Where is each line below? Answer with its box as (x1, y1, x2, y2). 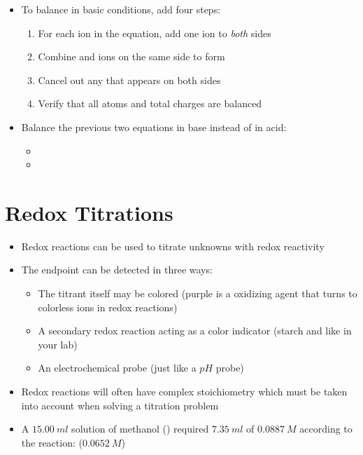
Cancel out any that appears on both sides (38, 72, 221, 87)
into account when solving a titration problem (21, 398, 219, 412)
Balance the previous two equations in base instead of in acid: (21, 119, 287, 134)
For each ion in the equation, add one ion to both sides (38, 25, 271, 40)
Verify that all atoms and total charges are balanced (38, 96, 262, 111)
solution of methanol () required (71, 421, 209, 436)
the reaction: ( (21, 435, 83, 449)
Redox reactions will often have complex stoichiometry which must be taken (21, 384, 348, 399)
